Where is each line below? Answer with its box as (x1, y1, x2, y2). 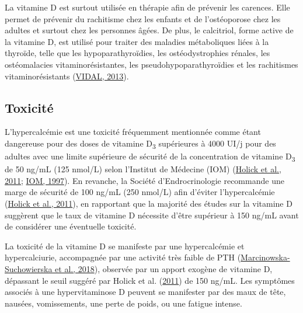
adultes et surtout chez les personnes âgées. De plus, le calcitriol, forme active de (5, 24, 294, 36)
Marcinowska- (241, 251, 290, 263)
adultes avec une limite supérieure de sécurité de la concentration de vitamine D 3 (5, 150, 295, 164)
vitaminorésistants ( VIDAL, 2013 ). (5, 69, 129, 82)
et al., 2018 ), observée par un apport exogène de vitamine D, (55, 262, 273, 274)
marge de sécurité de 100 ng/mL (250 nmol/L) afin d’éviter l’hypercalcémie (5, 186, 275, 198)
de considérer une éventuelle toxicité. (5, 220, 137, 232)
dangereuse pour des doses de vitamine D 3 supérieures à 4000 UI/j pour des (5, 137, 276, 151)
